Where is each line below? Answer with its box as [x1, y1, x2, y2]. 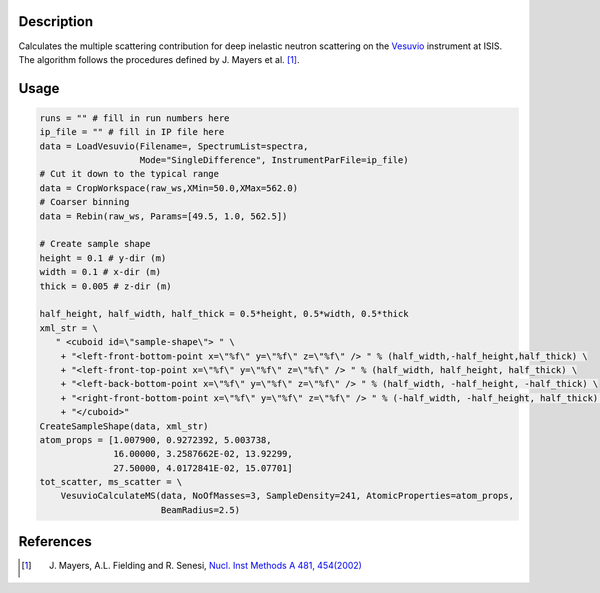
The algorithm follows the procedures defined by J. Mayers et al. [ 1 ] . [18, 53, 300, 65]
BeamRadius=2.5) [160, 504, 240, 515]
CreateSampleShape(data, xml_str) [39, 420, 209, 432]
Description [18, 13, 94, 30]
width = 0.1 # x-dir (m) [39, 266, 162, 278]
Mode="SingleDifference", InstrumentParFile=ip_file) [139, 155, 409, 166]
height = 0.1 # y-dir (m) [39, 252, 167, 264]
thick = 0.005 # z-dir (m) [39, 280, 172, 292]
